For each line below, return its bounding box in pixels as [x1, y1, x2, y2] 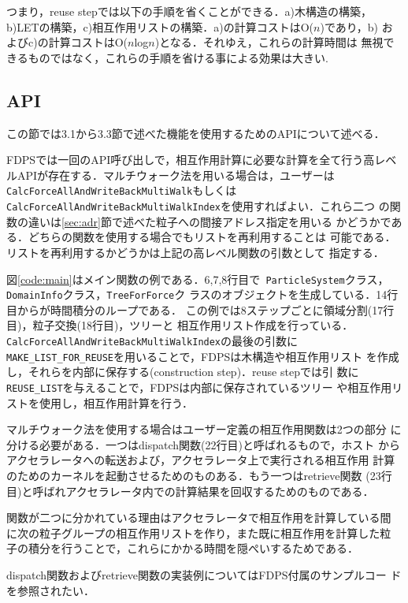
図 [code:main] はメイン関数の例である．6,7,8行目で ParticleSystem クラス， [6, 270, 389, 287]
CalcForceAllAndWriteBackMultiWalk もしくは [6, 182, 237, 199]
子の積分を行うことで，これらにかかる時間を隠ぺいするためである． [6, 540, 358, 556]
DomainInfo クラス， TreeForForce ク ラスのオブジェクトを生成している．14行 [6, 286, 399, 303]
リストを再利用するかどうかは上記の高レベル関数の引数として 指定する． [6, 244, 384, 260]
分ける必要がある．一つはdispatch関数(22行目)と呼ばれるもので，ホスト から [6, 436, 401, 452]
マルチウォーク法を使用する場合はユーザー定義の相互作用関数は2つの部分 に [6, 421, 402, 437]
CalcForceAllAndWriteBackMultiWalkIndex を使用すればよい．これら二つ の [6, 198, 390, 214]
